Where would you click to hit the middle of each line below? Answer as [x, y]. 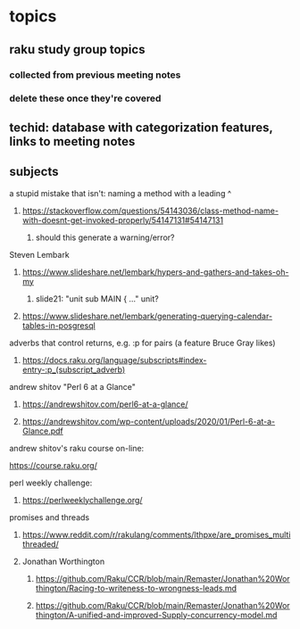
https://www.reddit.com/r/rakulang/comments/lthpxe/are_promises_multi [156, 534]
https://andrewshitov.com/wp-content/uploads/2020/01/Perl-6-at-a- [149, 421]
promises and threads [50, 517]
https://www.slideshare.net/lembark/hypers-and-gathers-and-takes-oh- [155, 272]
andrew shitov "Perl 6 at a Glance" [73, 386]
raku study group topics [77, 50]
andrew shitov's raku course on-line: [77, 448]
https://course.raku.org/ [54, 465]
